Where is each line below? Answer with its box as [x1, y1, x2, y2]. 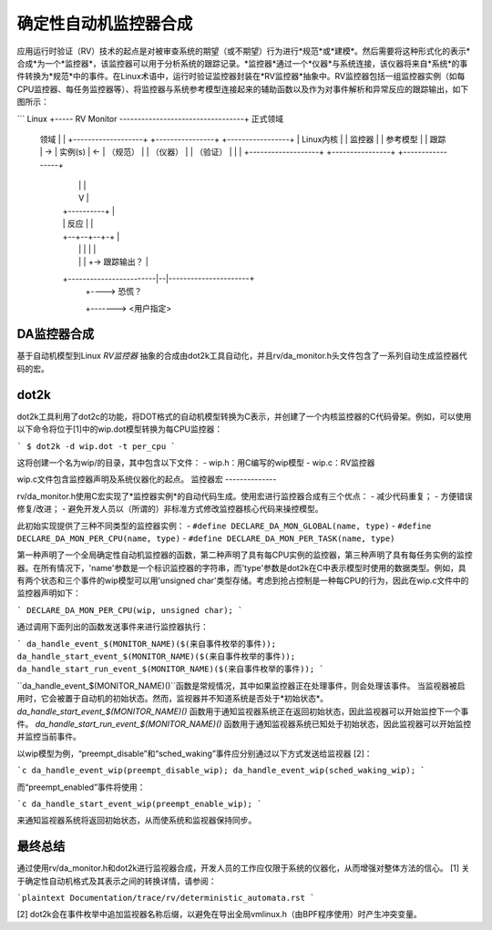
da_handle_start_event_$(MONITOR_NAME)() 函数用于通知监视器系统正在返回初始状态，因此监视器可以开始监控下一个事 [16, 706, 469, 717]
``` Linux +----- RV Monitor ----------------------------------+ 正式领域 [16, 113, 284, 124]
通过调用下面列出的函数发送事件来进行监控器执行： [16, 621, 209, 632]
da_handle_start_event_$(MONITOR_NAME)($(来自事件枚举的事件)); [16, 651, 296, 662]
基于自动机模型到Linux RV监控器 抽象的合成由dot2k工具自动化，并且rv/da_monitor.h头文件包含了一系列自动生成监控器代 [16, 351, 468, 362]
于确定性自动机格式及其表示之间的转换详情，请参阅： [16, 875, 217, 886]
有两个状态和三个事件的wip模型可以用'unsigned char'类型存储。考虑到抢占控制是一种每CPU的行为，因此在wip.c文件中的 [16, 575, 469, 587]
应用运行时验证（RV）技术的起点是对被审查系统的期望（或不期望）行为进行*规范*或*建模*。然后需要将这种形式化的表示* [16, 46, 471, 56]
